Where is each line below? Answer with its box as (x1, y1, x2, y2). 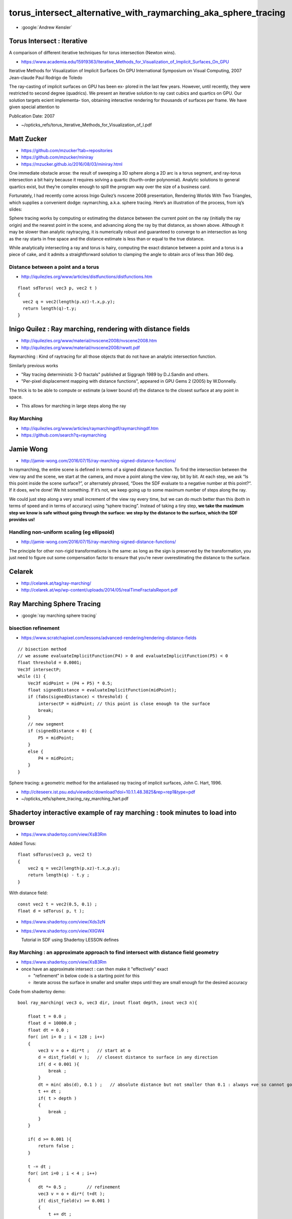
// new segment (27, 721, 64, 727)
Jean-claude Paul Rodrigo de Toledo (9, 75, 83, 80)
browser (9, 819, 35, 827)
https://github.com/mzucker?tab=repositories (21, 147, 113, 153)
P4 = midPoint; (38, 755, 74, 761)
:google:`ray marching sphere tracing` (21, 612, 97, 619)
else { (27, 748, 44, 754)
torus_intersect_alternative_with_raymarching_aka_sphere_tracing (9, 7, 286, 18)
